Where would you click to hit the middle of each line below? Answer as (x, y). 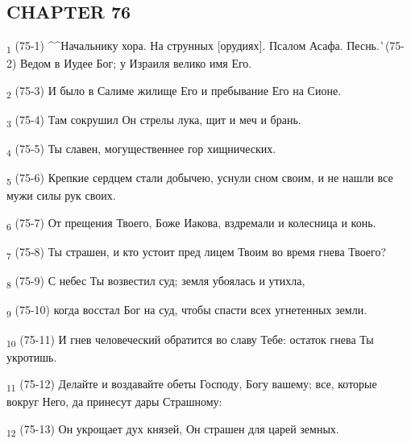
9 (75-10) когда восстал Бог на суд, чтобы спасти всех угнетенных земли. (187, 311)
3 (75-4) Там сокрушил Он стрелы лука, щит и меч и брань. (154, 120)
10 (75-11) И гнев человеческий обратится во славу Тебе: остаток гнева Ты (190, 340)
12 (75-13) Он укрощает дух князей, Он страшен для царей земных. (173, 429)
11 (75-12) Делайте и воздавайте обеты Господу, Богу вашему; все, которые (192, 385)
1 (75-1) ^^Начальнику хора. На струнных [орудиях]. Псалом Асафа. (175, 46)
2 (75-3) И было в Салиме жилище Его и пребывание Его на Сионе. (174, 91)
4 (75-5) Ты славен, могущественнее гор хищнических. (141, 149)
